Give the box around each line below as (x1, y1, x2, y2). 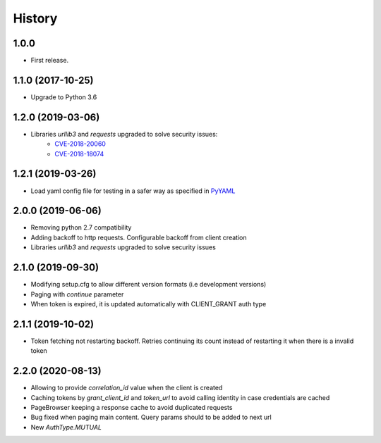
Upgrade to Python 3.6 (30, 92, 97, 101)
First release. (30, 56, 69, 65)
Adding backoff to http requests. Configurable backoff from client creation (30, 233, 247, 242)
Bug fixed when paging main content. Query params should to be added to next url (30, 413, 272, 422)
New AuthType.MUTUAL (30, 423, 102, 431)
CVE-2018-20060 (54, 139, 106, 148)
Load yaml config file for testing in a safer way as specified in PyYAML (30, 187, 236, 195)
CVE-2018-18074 (54, 149, 104, 158)
